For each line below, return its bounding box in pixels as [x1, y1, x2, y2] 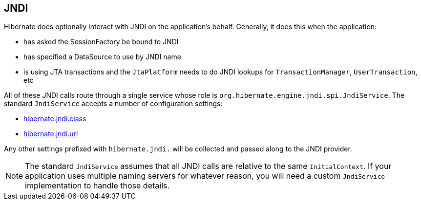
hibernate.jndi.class [23, 114, 86, 123]
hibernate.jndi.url [23, 130, 78, 138]
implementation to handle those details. [25, 181, 170, 191]
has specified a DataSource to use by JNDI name [23, 53, 181, 61]
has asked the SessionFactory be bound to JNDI [23, 37, 179, 46]
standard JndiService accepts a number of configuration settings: [4, 99, 223, 108]
